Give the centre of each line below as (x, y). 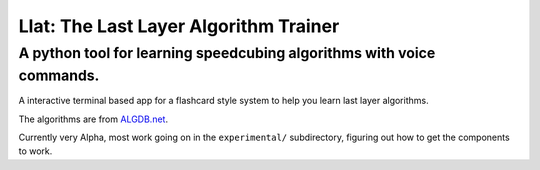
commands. (59, 75)
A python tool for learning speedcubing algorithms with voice (227, 53)
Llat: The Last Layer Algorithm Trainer (179, 26)
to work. (35, 151)
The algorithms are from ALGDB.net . (93, 119)
